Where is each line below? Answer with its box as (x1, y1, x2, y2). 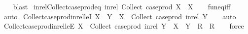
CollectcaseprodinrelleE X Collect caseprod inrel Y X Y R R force (3, 21, 244, 31)
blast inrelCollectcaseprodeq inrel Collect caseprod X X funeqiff (13, 1, 231, 11)
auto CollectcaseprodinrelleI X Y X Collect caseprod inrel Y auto (3, 11, 236, 21)
